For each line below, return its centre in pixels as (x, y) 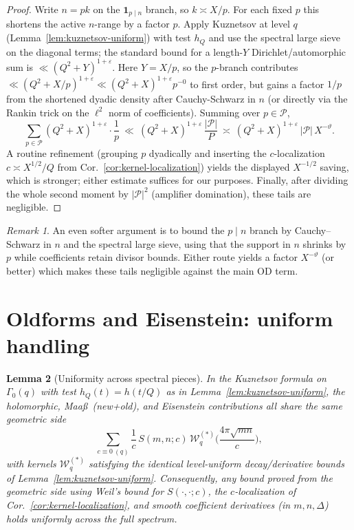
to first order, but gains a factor (257, 84)
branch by (270, 230)
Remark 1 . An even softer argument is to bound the (115, 230)
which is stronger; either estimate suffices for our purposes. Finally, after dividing (177, 180)
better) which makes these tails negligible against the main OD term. (152, 270)
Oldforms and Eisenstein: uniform (170, 318)
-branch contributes (257, 66)
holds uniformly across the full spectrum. (92, 518)
